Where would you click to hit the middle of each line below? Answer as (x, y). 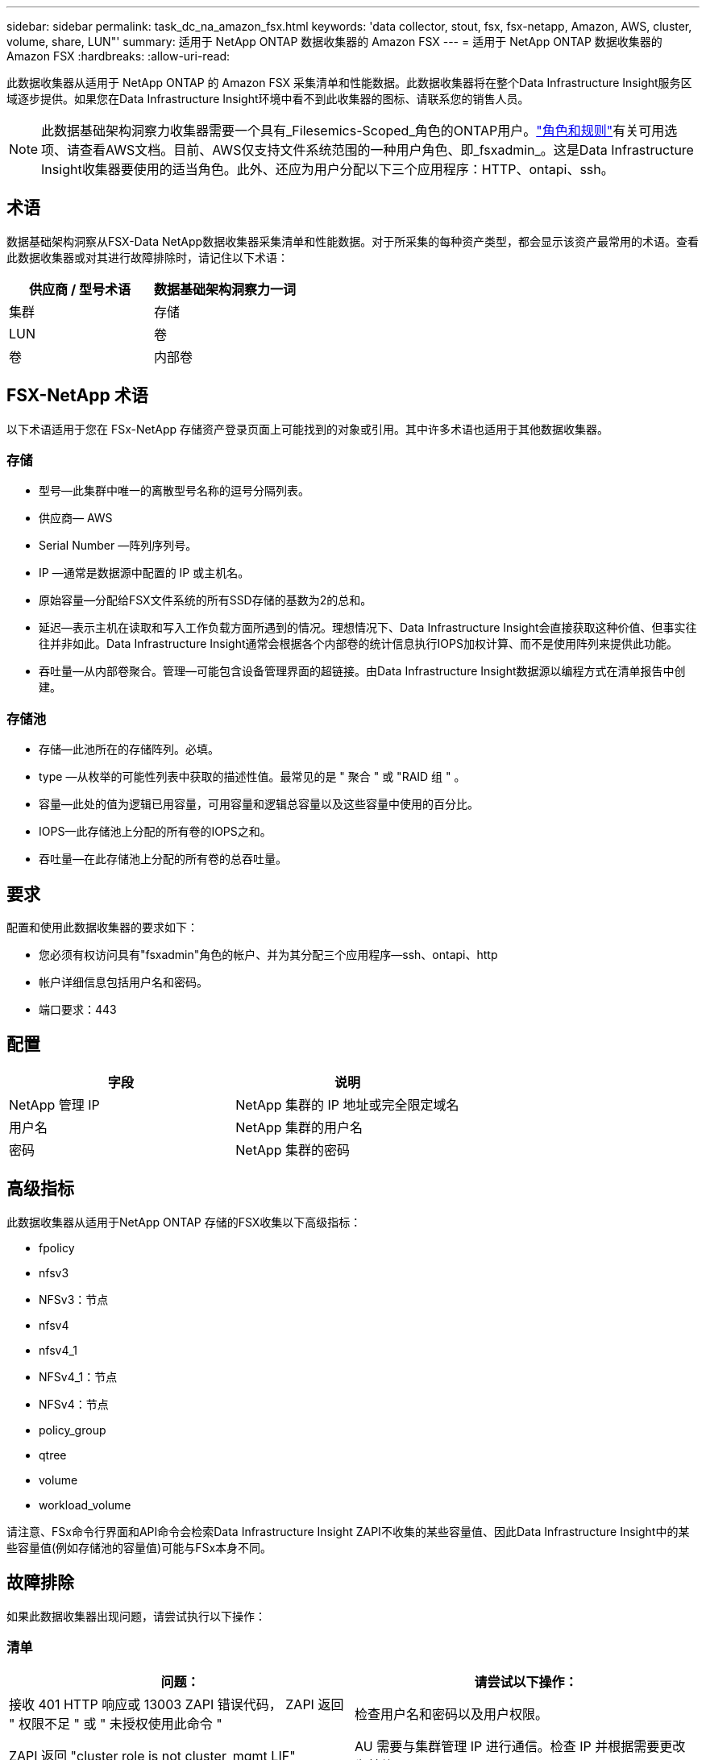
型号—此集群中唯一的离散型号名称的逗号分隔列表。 (174, 491)
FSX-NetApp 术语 (77, 396)
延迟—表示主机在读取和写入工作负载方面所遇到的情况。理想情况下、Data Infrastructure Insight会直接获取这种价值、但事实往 (368, 628)
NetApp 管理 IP (54, 1104)
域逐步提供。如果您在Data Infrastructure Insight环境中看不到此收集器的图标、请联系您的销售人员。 (268, 99)
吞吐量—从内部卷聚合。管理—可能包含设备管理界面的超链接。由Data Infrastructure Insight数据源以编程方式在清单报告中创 (362, 671)
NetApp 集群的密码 (293, 1150)
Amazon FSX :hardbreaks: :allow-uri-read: (118, 56)
